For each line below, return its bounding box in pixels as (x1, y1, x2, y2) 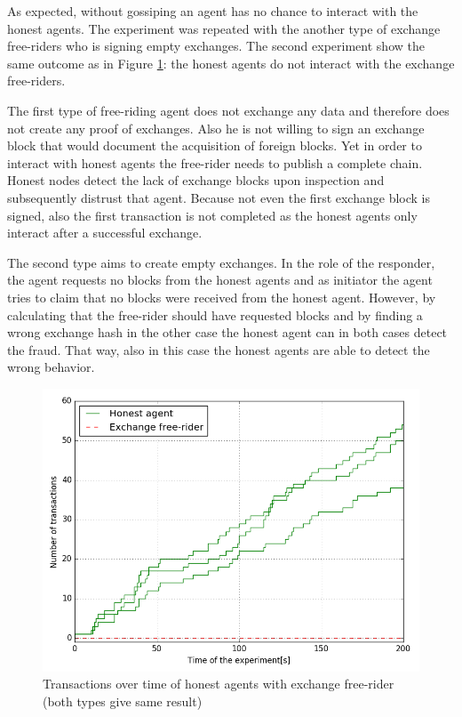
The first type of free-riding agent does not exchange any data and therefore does (7, 101, 450, 119)
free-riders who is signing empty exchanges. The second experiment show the (7, 36, 425, 55)
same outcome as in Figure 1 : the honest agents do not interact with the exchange (7, 53, 455, 72)
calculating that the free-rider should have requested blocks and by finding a (7, 305, 423, 324)
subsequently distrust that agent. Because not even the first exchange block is (7, 188, 430, 206)
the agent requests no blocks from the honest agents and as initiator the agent (7, 270, 433, 289)
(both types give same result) (43, 692, 203, 711)
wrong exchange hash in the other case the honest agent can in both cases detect (7, 323, 448, 342)
